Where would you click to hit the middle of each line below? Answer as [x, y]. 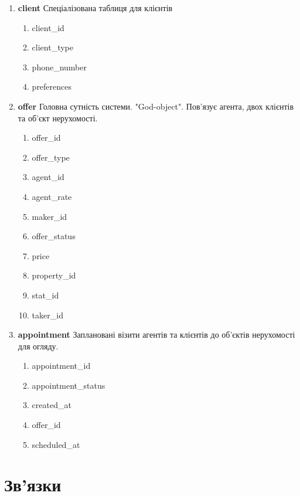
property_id [54, 275]
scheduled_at [56, 444]
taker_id [47, 315]
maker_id [50, 216]
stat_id [45, 295]
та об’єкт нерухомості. [58, 118]
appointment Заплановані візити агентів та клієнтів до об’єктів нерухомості [156, 334]
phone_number [59, 67]
